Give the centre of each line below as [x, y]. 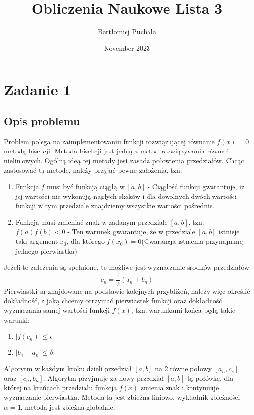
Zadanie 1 [38, 90]
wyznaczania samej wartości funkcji [57, 310]
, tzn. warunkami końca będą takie [183, 310]
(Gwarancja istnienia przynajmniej [193, 241]
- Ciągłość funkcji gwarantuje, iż [196, 186]
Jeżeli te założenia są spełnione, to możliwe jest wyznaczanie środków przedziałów [127, 267]
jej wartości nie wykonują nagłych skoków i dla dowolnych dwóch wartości [126, 196]
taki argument [37, 241]
